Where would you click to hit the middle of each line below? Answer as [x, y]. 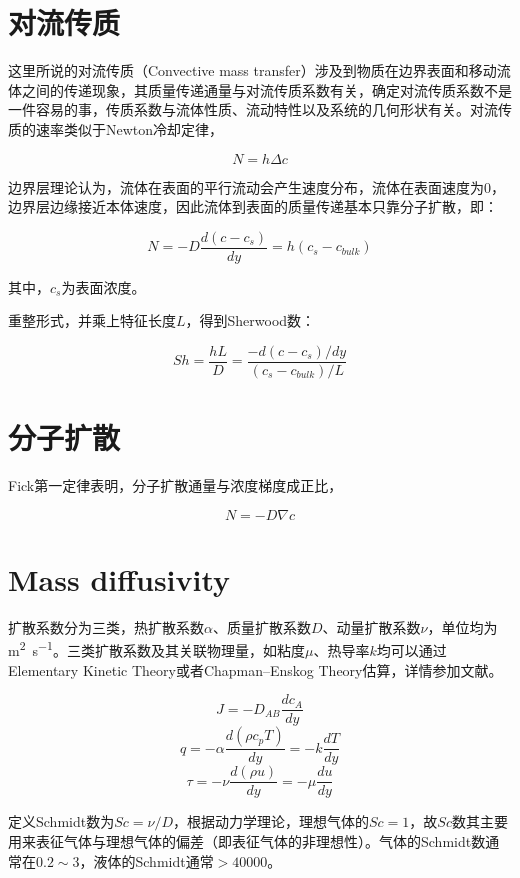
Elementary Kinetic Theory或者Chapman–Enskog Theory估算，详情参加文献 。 [255, 669]
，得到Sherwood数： [250, 320]
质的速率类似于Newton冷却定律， [116, 128]
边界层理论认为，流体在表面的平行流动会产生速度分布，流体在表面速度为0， [256, 186]
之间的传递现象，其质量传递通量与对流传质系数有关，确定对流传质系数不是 [266, 89]
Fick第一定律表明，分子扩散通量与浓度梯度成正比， [175, 485]
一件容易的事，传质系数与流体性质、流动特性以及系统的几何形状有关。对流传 [260, 109]
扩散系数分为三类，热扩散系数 [106, 626]
